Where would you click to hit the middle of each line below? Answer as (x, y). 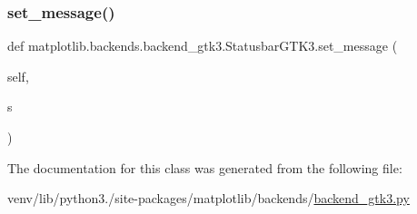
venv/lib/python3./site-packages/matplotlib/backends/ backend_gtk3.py (208, 198)
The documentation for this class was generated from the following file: (205, 167)
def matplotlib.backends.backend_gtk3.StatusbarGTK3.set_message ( (203, 46)
